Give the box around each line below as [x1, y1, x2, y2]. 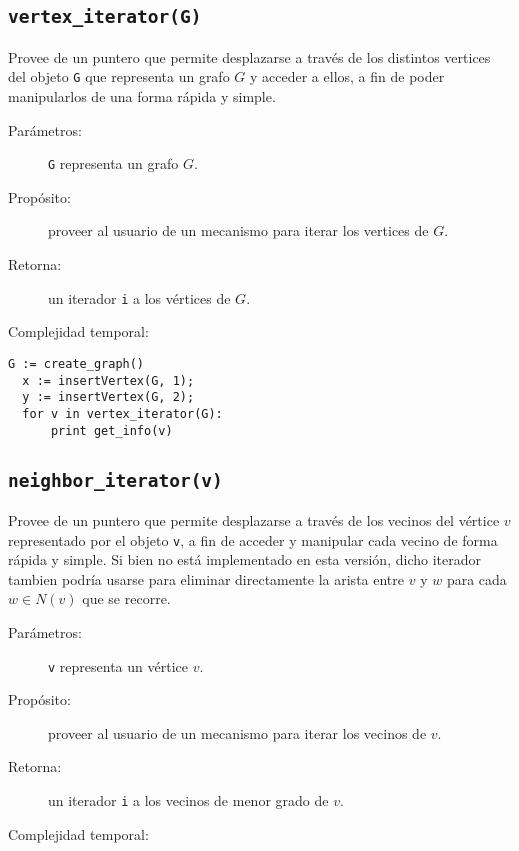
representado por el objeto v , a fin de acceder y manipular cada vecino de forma [8, 529, 498, 550]
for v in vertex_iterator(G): [22, 406, 223, 421]
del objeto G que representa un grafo [8, 66, 230, 87]
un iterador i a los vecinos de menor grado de [48, 790, 329, 811]
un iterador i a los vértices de [48, 287, 231, 308]
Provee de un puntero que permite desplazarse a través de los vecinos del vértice [8, 509, 500, 530]
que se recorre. [82, 588, 171, 609]
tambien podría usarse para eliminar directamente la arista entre [8, 568, 405, 589]
